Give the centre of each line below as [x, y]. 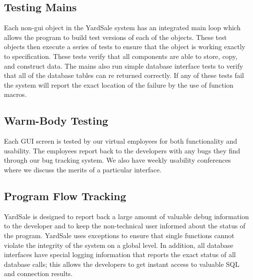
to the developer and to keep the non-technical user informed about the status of [125, 226]
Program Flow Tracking [65, 196]
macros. [15, 94]
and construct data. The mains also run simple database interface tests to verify [124, 65]
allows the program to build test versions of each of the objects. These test [116, 37]
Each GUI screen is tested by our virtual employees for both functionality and [121, 141]
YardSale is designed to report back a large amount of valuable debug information [126, 216]
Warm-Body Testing [56, 121]
